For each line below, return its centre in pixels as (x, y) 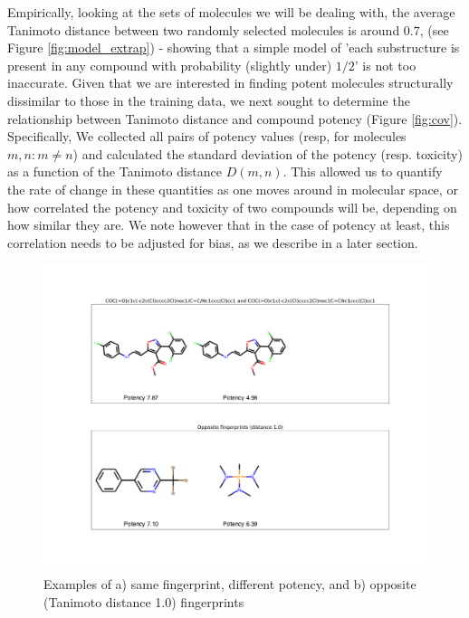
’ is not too (385, 65)
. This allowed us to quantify (363, 171)
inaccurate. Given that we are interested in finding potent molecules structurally (230, 83)
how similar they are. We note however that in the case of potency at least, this (229, 225)
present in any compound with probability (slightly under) (170, 65)
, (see (434, 29)
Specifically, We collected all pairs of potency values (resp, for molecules (207, 136)
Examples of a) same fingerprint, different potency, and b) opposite (230, 584)
